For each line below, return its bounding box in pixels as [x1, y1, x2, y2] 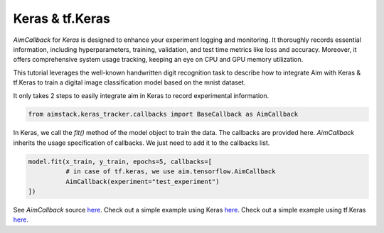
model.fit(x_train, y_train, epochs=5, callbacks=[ [28, 157, 213, 166]
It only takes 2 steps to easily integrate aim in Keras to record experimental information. [13, 91, 270, 99]
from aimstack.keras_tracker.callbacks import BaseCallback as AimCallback [28, 110, 299, 119]
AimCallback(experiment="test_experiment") [65, 178, 220, 185]
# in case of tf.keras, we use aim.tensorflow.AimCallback [65, 168, 276, 175]
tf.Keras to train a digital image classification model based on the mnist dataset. [13, 78, 246, 87]
